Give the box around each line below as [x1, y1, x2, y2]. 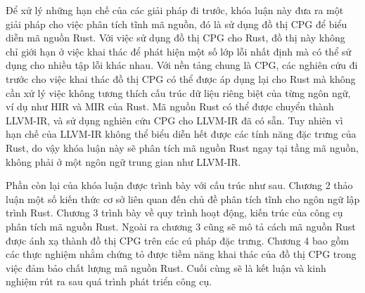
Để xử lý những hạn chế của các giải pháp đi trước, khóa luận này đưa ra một [6, 3, 344, 17]
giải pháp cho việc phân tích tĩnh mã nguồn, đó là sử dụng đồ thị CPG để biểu [6, 16, 347, 31]
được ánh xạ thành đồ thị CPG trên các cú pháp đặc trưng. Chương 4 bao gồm [6, 233, 350, 247]
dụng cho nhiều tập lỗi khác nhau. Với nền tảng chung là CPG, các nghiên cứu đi [6, 58, 358, 72]
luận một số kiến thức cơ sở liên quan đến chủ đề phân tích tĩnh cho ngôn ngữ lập [6, 191, 360, 206]
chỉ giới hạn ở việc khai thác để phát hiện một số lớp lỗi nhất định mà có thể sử [6, 44, 352, 58]
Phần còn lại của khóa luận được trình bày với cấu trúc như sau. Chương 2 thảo [6, 178, 353, 193]
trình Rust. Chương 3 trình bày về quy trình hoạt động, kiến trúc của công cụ [6, 205, 343, 220]
